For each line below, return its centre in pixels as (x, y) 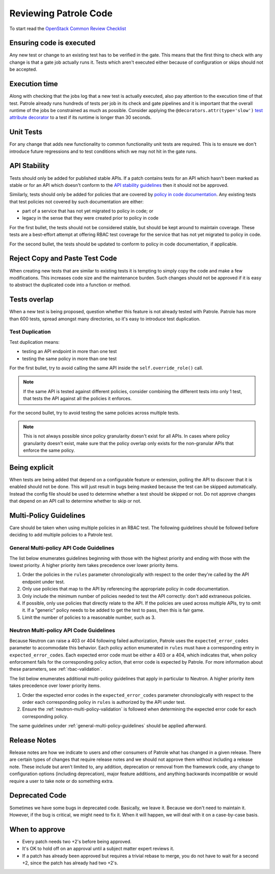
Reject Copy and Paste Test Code (63, 258)
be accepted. (23, 69)
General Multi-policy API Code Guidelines (62, 548)
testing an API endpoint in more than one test (70, 351)
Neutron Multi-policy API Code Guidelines (62, 631)
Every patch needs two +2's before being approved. (77, 841)
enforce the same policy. (49, 450)
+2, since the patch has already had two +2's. (70, 863)
